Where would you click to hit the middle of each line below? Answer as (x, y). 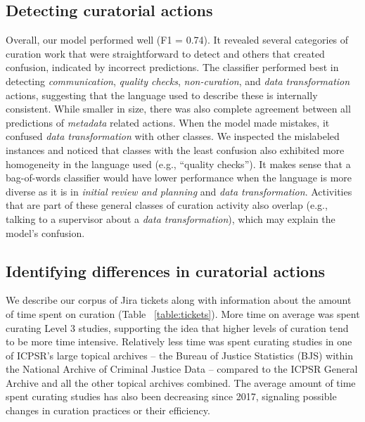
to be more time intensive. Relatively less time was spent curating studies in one (179, 341)
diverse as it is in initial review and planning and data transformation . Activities (179, 191)
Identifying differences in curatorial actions (166, 270)
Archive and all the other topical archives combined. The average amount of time (181, 382)
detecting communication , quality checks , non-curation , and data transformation (178, 81)
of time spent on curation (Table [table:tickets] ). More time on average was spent (183, 313)
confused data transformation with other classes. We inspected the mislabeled (173, 136)
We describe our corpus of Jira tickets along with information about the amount (179, 300)
